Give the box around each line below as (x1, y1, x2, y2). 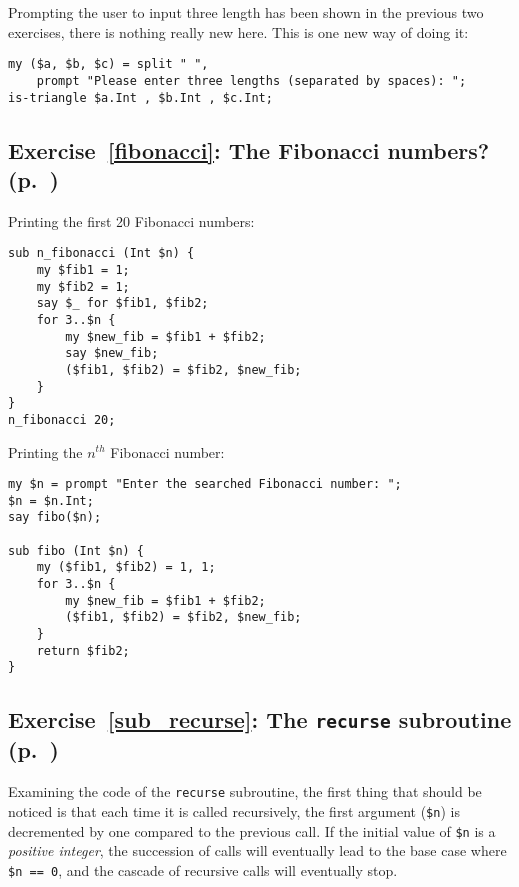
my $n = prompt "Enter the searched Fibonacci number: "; (8, 477, 402, 492)
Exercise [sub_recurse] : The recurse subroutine (8, 704, 512, 735)
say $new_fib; (65, 346, 159, 361)
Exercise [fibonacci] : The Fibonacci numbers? (8, 134, 490, 165)
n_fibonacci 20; (8, 412, 116, 427)
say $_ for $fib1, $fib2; (36, 296, 209, 311)
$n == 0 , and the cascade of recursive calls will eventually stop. (8, 859, 398, 880)
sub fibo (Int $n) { (8, 543, 145, 558)
